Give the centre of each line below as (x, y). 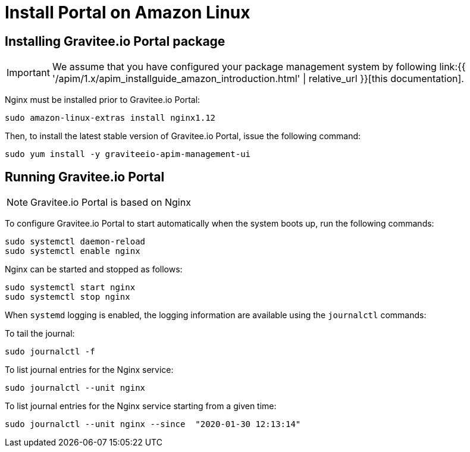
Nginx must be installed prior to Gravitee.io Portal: (103, 100)
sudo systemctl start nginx (70, 288)
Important (28, 73)
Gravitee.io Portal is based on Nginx (111, 203)
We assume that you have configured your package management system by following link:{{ (259, 67)
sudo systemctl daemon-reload (75, 242)
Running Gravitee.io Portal (85, 177)
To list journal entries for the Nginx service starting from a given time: (141, 406)
